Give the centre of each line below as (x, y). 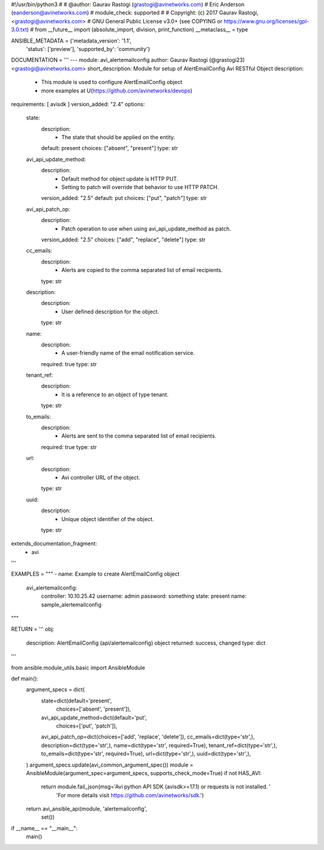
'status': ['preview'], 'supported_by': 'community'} (88, 49)
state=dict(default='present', (76, 701)
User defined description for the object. (110, 312)
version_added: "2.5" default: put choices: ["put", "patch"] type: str (124, 198)
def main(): (25, 679)
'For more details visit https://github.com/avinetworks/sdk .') (130, 795)
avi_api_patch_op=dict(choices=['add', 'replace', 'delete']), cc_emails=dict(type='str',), (148, 737)
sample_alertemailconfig (71, 604)
